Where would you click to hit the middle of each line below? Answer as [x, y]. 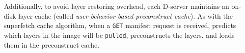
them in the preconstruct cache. [52, 44]
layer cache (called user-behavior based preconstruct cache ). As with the [125, 15]
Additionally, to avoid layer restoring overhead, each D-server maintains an [117, 6]
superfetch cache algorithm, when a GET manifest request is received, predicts [120, 25]
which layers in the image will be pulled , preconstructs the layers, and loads [119, 35]
